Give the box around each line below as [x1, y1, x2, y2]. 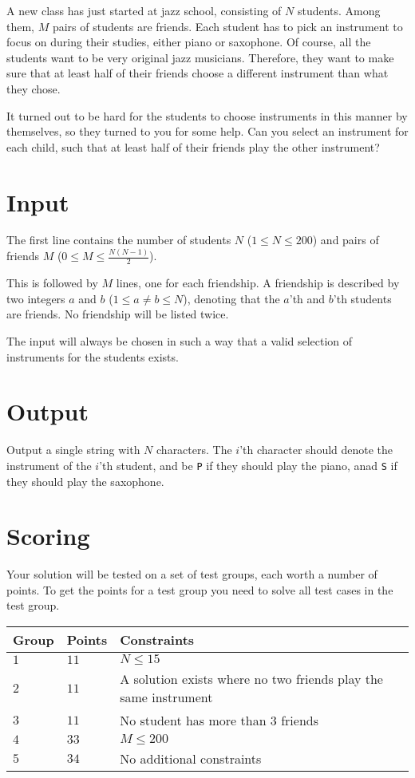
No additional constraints [120, 749, 262, 768]
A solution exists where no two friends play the [120, 669, 383, 689]
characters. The [156, 441, 232, 458]
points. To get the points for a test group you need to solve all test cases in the [6, 581, 393, 598]
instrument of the [6, 456, 92, 473]
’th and [289, 290, 326, 306]
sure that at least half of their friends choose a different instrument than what [6, 65, 389, 81]
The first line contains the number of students [6, 231, 231, 248]
